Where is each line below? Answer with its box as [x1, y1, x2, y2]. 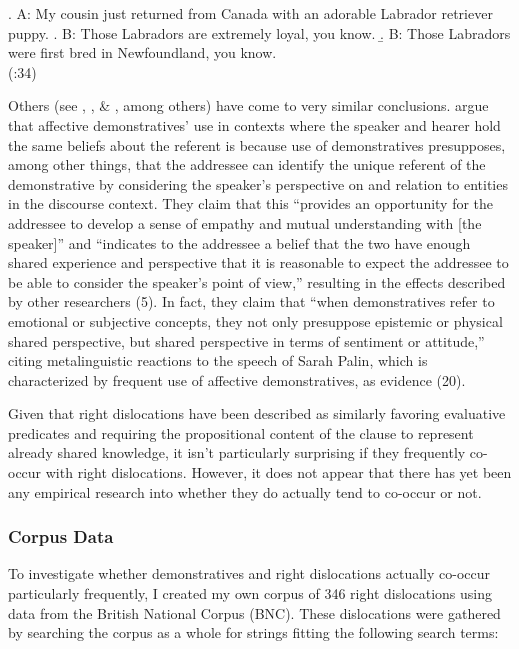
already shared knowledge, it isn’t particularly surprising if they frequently [8, 442, 466, 463]
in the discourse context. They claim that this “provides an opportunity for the [8, 193, 494, 214]
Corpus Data [8, 524, 114, 549]
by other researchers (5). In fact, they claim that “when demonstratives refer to [8, 291, 495, 312]
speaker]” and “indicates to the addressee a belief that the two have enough [8, 232, 471, 253]
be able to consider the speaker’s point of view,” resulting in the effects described [8, 271, 506, 292]
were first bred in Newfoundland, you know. [8, 42, 277, 63]
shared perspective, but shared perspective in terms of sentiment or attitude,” [8, 330, 485, 351]
